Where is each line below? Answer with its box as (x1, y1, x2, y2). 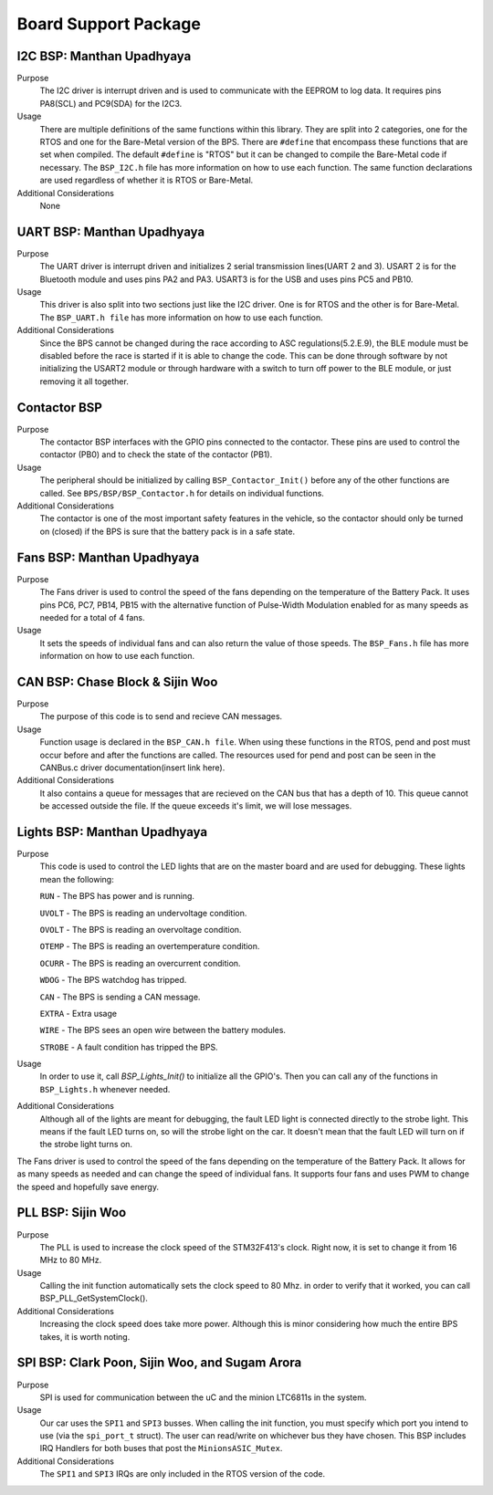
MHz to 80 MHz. (39, 1255, 102, 1266)
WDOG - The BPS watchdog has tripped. (39, 975, 187, 986)
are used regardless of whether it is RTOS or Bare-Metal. (39, 174, 254, 186)
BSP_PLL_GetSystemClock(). (39, 1292, 148, 1304)
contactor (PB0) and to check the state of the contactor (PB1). (39, 449, 273, 460)
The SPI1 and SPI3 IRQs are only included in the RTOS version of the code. (39, 1469, 326, 1479)
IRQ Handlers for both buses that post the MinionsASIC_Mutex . (39, 1443, 283, 1454)
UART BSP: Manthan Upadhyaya (16, 224, 205, 239)
